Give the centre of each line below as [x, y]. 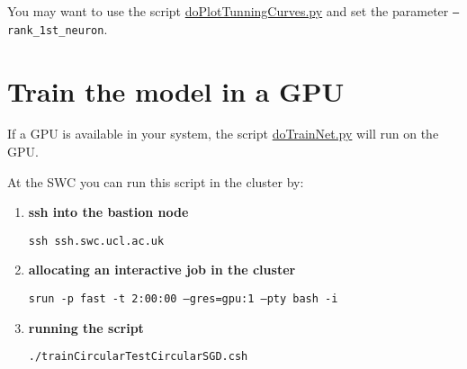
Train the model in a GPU [176, 90]
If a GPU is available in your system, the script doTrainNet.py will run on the [223, 134]
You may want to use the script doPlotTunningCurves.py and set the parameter [228, 11]
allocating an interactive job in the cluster [162, 270]
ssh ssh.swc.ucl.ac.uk [96, 241]
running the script [86, 327]
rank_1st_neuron [56, 30]
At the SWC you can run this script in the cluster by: [156, 181]
